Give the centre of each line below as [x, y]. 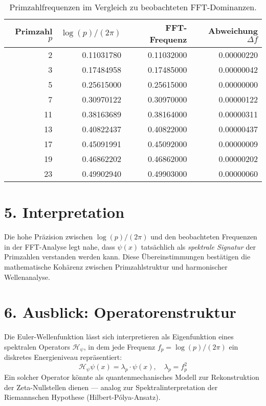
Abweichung [233, 31]
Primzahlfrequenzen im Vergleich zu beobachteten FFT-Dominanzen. [133, 7]
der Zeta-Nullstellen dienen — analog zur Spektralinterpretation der [111, 387]
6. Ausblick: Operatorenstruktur [120, 312]
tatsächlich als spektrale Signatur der [198, 246]
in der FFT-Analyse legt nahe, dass [60, 246]
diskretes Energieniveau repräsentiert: [63, 357]
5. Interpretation [64, 212]
